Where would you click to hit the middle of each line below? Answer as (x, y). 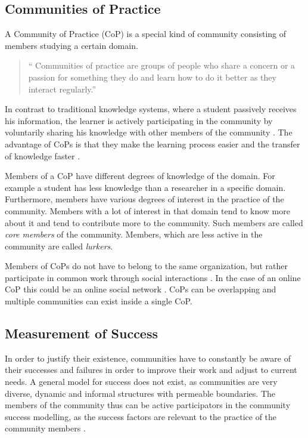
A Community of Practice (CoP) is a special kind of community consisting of (146, 34)
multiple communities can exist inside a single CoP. (99, 301)
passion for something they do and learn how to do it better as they (152, 77)
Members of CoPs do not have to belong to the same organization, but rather (147, 266)
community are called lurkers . (59, 246)
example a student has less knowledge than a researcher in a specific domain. (145, 187)
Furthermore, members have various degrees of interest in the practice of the (144, 199)
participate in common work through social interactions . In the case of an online (153, 277)
